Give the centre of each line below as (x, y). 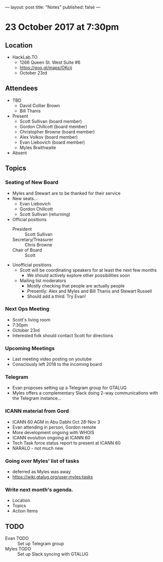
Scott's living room (31, 320)
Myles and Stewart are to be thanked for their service (66, 193)
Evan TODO (17, 538)
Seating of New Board (32, 182)
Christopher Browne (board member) (57, 132)
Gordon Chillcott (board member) (53, 126)
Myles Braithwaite (38, 147)
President (22, 229)
